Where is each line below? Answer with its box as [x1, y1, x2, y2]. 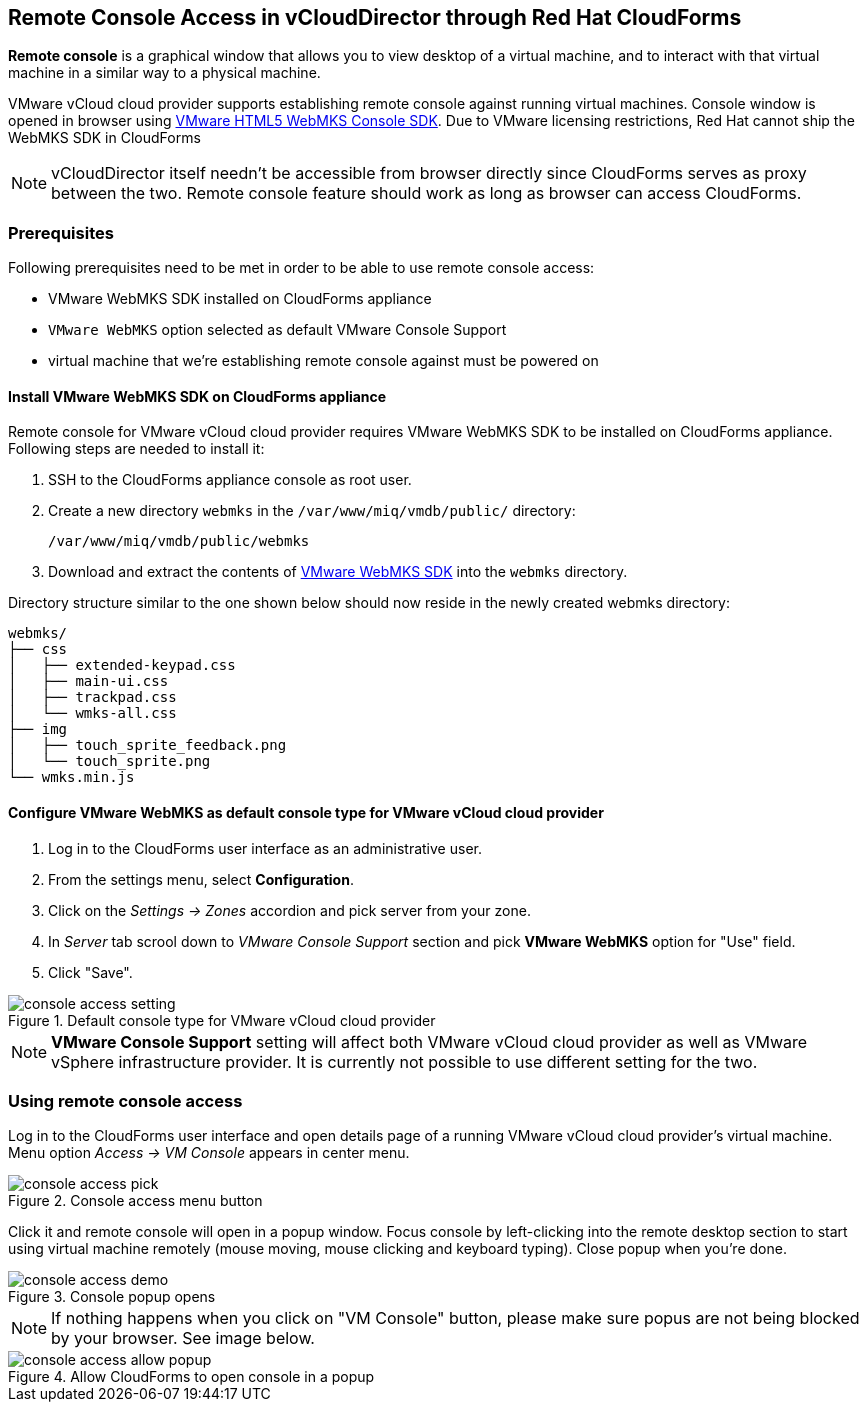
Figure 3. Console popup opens [8, 1288, 216, 1306]
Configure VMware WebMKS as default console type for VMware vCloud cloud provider [8, 804, 604, 821]
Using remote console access [8, 1090, 243, 1111]
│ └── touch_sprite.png [8, 753, 211, 770]
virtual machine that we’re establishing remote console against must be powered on [48, 352, 599, 370]
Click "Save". [48, 963, 133, 981]
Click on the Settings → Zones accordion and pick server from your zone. [48, 901, 531, 919]
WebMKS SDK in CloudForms [8, 129, 201, 147]
